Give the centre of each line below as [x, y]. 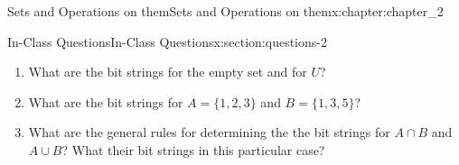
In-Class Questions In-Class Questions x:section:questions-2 [167, 41]
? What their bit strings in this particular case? [193, 149]
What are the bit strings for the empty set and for [168, 72]
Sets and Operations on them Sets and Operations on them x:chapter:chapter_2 [225, 11]
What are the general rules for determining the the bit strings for [209, 132]
